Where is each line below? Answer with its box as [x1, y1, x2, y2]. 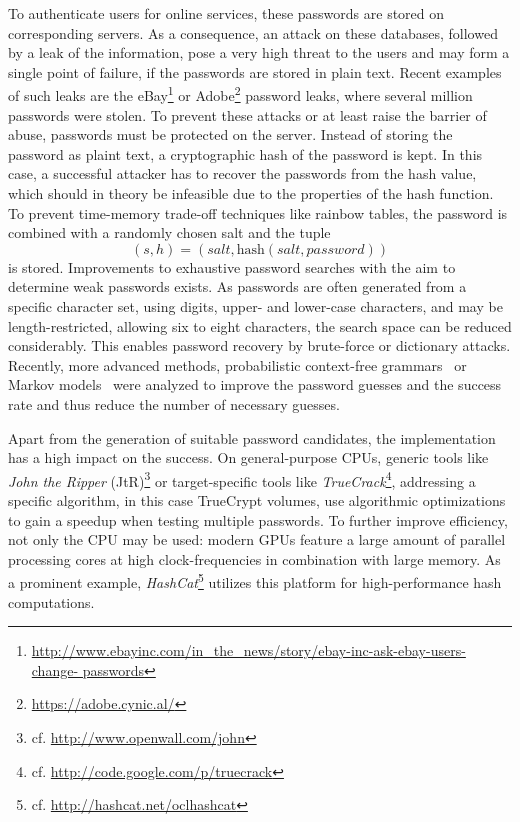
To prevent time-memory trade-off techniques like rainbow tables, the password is [8, 202, 508, 223]
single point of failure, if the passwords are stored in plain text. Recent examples [8, 61, 502, 82]
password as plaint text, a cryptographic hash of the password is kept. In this [8, 143, 483, 164]
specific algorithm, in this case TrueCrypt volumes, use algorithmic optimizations [8, 489, 506, 510]
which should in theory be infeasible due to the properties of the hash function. [8, 183, 494, 203]
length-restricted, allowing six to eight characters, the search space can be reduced [8, 315, 512, 336]
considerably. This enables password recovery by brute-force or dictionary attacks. [8, 335, 511, 356]
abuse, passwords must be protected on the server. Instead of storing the [8, 124, 453, 145]
